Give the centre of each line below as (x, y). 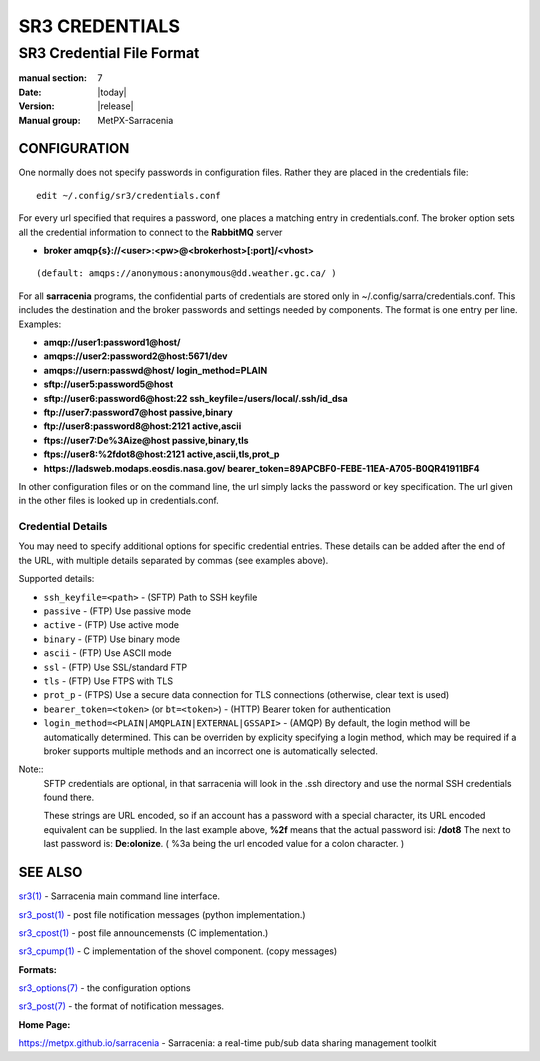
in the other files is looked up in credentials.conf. (118, 501)
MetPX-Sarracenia (135, 120)
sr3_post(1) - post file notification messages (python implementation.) (162, 914)
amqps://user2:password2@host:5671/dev (135, 356)
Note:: (31, 769)
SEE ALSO (50, 872)
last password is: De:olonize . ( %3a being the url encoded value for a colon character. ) (224, 844)
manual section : (52, 78)
